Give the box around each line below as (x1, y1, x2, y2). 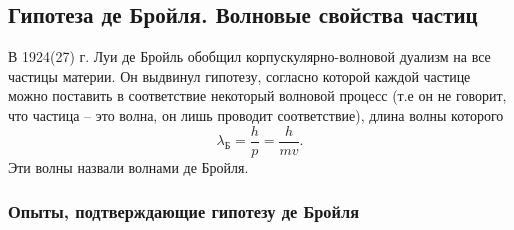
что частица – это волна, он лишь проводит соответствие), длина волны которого (8, 104, 504, 125)
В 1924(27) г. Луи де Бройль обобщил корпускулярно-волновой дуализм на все (8, 46, 491, 67)
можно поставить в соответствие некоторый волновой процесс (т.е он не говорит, (8, 85, 507, 106)
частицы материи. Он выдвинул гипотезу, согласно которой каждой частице (8, 65, 471, 86)
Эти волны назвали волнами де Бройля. (8, 156, 249, 177)
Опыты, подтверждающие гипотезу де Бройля (8, 199, 360, 224)
